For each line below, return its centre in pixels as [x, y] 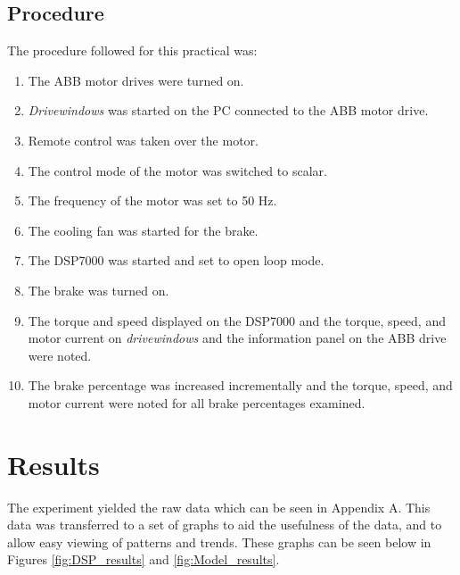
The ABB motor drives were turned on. [136, 80]
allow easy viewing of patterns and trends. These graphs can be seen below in [219, 542]
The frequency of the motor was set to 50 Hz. [152, 200]
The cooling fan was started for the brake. [143, 230]
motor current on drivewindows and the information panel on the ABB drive [237, 338]
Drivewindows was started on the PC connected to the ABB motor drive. [228, 110]
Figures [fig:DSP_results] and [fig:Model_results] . [144, 559]
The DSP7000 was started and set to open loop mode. [176, 260]
